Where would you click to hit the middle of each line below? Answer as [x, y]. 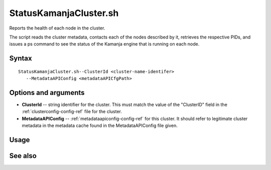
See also [23, 156]
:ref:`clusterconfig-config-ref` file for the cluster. [72, 111]
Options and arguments [47, 92]
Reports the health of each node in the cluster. [57, 28]
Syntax [21, 58]
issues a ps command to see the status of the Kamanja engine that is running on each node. [104, 44]
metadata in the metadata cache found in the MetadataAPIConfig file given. [100, 125]
